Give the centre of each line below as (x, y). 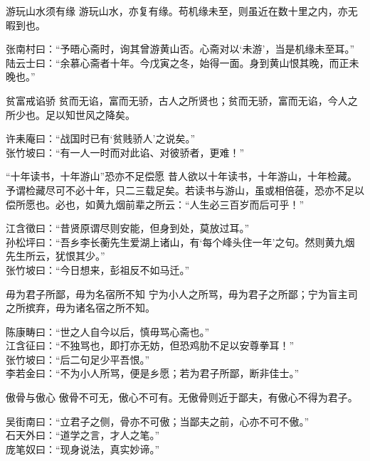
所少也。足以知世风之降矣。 (70, 114)
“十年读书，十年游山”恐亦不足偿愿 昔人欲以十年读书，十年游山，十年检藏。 (181, 176)
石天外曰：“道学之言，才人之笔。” (83, 435)
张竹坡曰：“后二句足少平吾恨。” (78, 359)
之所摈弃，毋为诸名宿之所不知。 (80, 308)
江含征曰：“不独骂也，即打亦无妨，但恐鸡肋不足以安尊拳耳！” (150, 345)
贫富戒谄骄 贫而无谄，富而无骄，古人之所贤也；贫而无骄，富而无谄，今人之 (182, 100)
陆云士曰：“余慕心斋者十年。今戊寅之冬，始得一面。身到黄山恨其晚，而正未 (183, 62)
